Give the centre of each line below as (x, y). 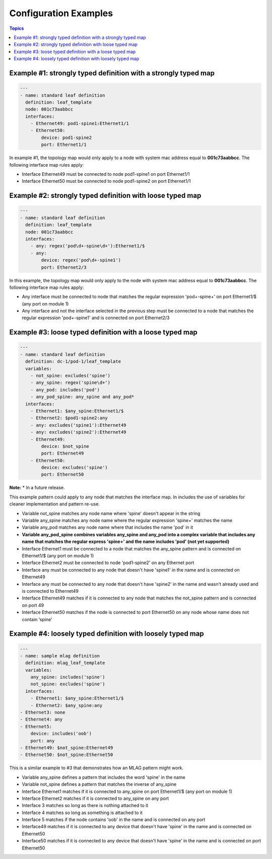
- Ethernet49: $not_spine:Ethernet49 (66, 748)
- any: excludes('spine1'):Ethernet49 (78, 425)
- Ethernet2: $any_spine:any (66, 705)
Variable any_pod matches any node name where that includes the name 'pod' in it (108, 527)
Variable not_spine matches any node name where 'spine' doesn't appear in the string (111, 513)
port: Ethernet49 (62, 453)
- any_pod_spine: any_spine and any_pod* (82, 397)
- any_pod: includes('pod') (65, 390)
